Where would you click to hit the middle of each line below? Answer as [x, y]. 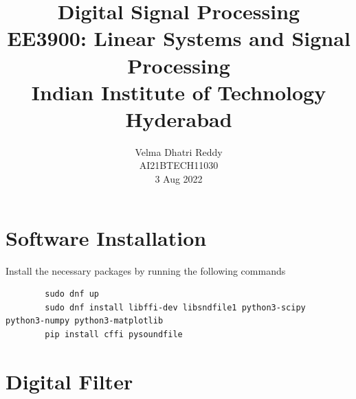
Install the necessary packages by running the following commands [146, 270]
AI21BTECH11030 [179, 165]
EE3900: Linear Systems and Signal [179, 38]
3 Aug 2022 [179, 179]
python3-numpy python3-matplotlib [85, 321]
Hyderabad [179, 118]
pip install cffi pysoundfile [114, 334]
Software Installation [106, 237]
